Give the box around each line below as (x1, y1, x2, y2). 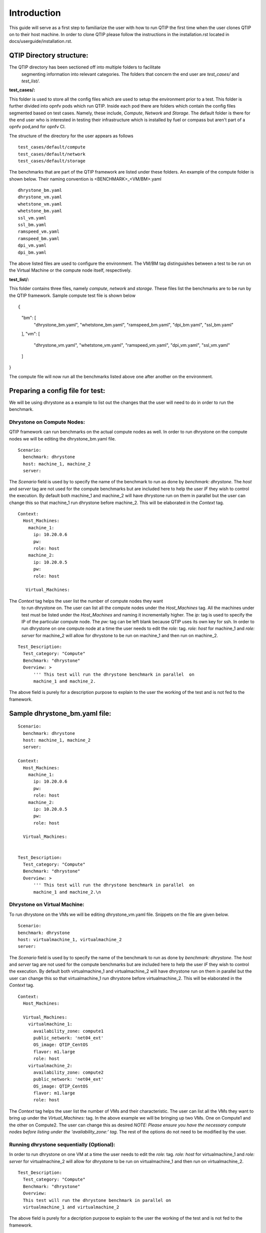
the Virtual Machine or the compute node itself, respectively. (9, 267, 132, 273)
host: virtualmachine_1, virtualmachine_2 (18, 937, 122, 942)
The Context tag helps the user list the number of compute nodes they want (9, 598, 164, 604)
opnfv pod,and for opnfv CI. (9, 124, 66, 130)
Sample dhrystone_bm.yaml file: (9, 709, 112, 718)
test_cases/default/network (18, 151, 86, 157)
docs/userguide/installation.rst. (9, 38, 72, 44)
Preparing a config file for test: (9, 386, 105, 395)
